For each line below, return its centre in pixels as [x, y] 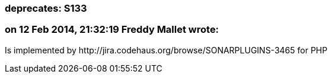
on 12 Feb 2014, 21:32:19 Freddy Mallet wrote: [112, 30]
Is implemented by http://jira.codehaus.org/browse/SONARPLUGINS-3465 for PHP [166, 50]
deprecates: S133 [46, 8]
